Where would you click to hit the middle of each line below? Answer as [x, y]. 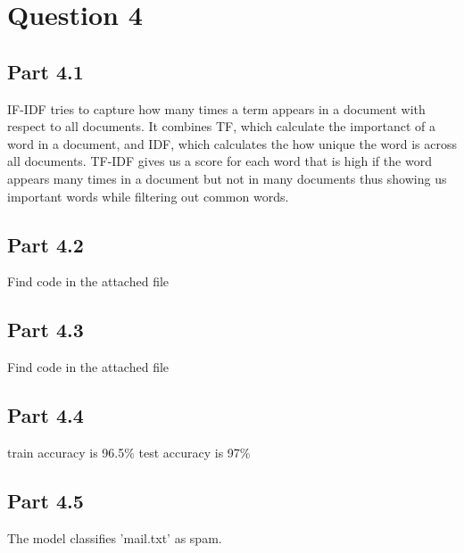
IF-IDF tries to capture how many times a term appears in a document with [216, 108]
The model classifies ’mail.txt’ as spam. [115, 537]
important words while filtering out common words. [148, 196]
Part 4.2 [46, 244]
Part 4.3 [46, 330]
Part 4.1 [46, 71]
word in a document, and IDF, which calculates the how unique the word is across [232, 143]
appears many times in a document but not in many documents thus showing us [227, 178]
